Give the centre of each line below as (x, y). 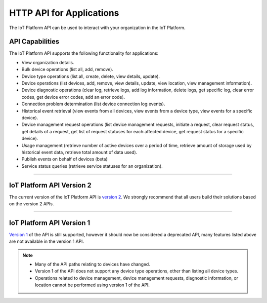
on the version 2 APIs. (32, 204)
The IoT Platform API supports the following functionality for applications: (84, 53)
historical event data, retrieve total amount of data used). (79, 152)
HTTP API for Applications (64, 13)
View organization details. (48, 62)
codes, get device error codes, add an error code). (73, 97)
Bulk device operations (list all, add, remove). (67, 70)
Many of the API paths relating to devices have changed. (92, 265)
